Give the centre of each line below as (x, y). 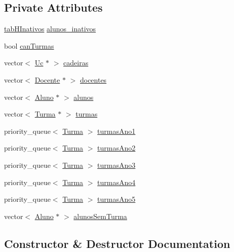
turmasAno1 (116, 131)
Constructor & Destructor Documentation (117, 243)
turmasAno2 (116, 148)
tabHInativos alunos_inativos (50, 29)
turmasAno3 (116, 165)
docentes (93, 79)
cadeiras (76, 63)
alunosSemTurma (100, 216)
